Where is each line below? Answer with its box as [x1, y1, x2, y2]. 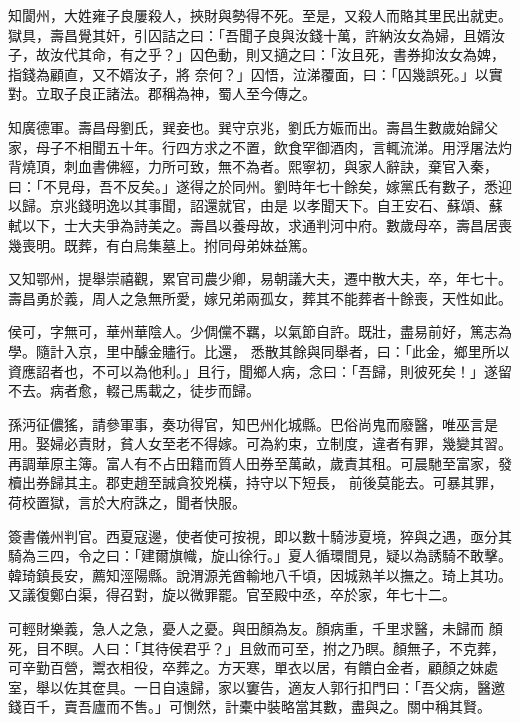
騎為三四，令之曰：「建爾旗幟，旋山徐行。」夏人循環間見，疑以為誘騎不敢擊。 [8, 545, 512, 566]
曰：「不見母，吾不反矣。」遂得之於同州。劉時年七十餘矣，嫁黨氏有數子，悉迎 [8, 175, 512, 196]
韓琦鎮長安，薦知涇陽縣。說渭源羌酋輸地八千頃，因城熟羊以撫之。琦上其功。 [8, 564, 512, 585]
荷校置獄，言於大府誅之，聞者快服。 [8, 492, 246, 513]
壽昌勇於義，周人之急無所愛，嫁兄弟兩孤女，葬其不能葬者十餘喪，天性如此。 [8, 287, 512, 308]
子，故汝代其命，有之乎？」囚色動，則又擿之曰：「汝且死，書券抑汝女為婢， [8, 44, 505, 65]
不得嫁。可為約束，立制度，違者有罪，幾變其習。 [189, 433, 512, 454]
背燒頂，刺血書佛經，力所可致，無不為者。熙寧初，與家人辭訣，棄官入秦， [8, 156, 498, 177]
